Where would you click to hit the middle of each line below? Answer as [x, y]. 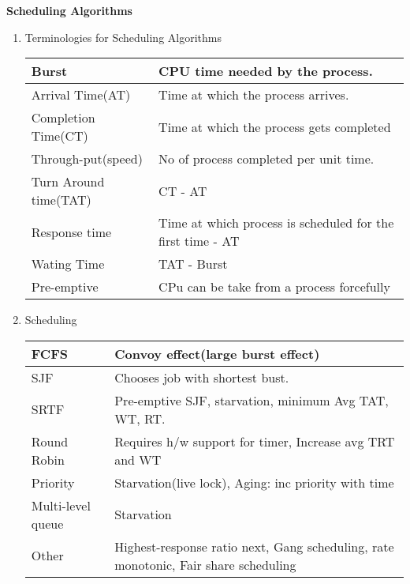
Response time [71, 232]
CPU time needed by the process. [266, 71]
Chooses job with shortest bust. [202, 377]
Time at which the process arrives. [254, 95]
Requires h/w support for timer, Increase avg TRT [255, 441]
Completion [63, 118]
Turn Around [68, 182]
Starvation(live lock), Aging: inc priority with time [254, 482]
